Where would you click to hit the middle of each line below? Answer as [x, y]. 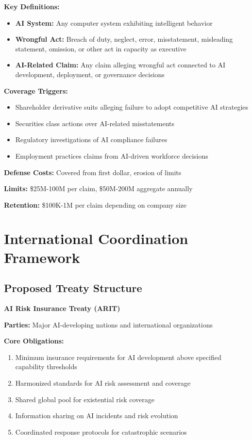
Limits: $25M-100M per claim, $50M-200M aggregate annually [98, 188]
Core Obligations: [34, 341]
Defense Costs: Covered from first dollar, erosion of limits [93, 172]
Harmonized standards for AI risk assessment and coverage [103, 383]
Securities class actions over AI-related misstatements [95, 123]
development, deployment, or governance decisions [90, 74]
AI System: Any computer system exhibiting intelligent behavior [114, 23]
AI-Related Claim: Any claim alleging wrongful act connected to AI [120, 65]
